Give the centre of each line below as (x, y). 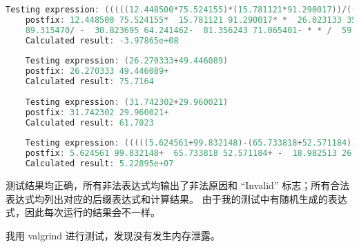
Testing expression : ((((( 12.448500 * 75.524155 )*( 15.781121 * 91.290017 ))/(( (181, 10)
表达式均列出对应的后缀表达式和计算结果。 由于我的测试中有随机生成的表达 (176, 198)
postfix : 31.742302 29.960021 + (97, 112)
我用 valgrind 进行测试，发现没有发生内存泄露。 (113, 235)
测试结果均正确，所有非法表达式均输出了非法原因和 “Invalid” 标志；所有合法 (178, 185)
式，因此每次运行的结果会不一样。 (83, 212)
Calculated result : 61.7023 (89, 122)
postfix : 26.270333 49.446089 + (97, 71)
